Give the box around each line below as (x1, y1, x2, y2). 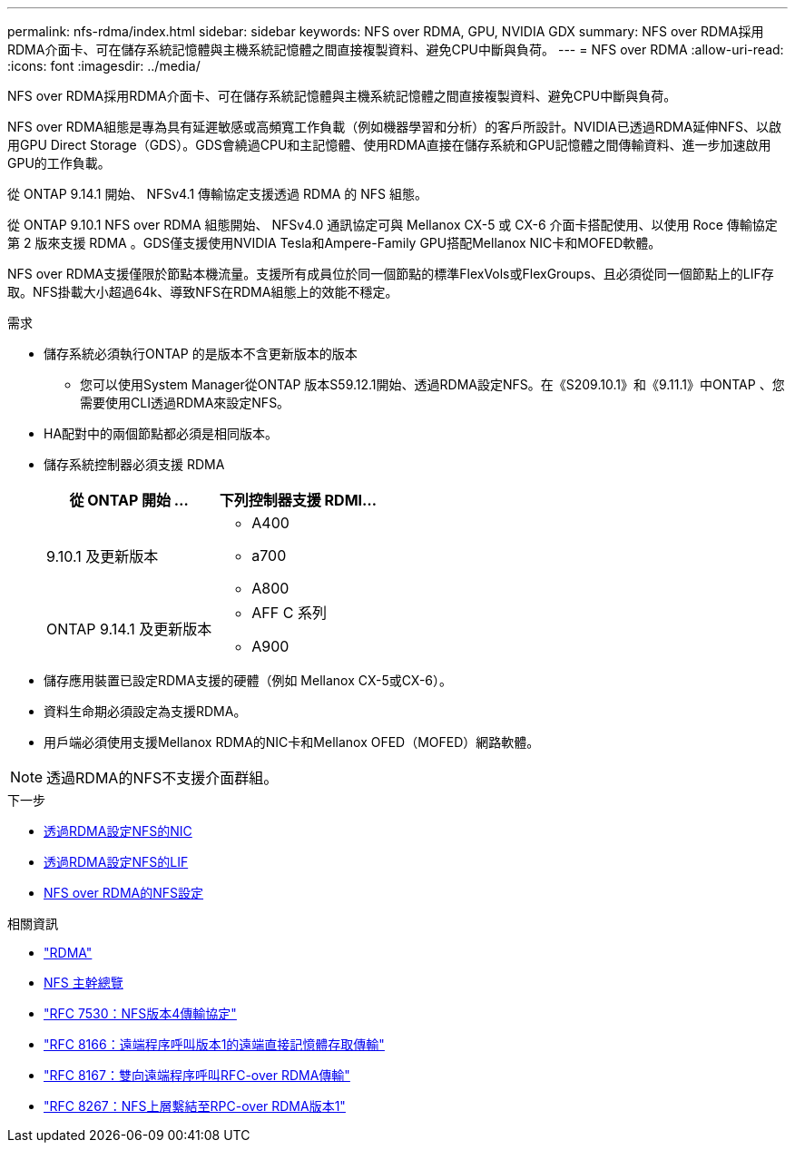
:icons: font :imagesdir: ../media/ (7, 58, 201, 74)
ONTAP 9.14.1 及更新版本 (46, 620, 212, 638)
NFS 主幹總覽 (44, 975, 123, 990)
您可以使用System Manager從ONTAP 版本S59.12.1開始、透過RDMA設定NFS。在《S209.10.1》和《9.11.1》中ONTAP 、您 (80, 377, 785, 392)
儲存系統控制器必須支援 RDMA (44, 457, 225, 472)
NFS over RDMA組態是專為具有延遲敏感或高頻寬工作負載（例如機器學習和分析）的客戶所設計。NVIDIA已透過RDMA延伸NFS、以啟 (7, 119, 781, 134)
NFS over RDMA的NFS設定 (44, 885, 204, 900)
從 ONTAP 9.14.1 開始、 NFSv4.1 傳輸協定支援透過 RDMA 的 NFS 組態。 (7, 186, 428, 201)
